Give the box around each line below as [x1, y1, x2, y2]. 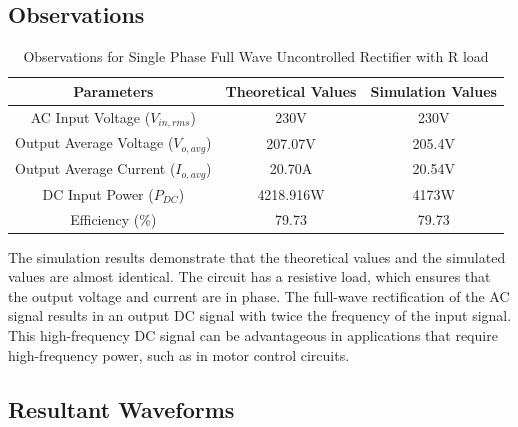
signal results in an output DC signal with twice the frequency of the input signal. [8, 305, 512, 326]
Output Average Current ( [15, 158, 176, 179]
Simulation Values [370, 80, 497, 101]
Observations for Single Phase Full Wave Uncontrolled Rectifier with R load [23, 46, 489, 67]
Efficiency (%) [70, 208, 157, 229]
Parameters [73, 80, 154, 101]
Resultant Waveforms [8, 393, 235, 424]
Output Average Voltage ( [15, 132, 174, 153]
